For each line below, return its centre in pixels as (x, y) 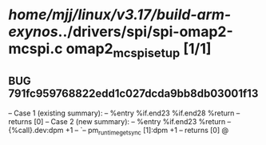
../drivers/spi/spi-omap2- (145, 32)
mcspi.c (36, 49)
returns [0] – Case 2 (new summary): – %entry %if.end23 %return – (120, 121)
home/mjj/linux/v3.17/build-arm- (120, 15)
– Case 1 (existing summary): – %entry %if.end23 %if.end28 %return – (124, 113)
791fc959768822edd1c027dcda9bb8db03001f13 (133, 94)
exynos (33, 32)
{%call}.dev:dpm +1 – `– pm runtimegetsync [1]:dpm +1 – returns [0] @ (119, 131)
